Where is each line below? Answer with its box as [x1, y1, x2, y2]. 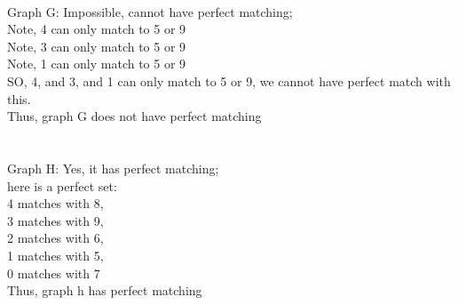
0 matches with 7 [7, 263, 100, 282]
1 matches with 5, [7, 245, 104, 264]
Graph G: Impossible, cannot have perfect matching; [7, 2, 293, 20]
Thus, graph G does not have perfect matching [7, 107, 262, 125]
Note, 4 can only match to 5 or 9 [7, 20, 186, 38]
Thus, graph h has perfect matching [7, 281, 202, 300]
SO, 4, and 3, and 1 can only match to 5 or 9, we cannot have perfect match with [7, 71, 451, 90]
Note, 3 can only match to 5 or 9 [7, 36, 186, 55]
